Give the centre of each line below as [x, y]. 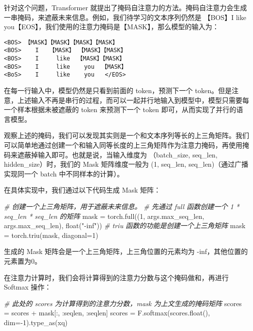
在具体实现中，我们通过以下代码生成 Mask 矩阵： [82, 190]
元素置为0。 [23, 261]
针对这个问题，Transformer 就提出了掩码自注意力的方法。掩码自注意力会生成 [126, 7]
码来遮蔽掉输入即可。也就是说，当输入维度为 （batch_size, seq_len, [111, 154]
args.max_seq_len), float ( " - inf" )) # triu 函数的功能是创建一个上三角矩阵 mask [125, 225]
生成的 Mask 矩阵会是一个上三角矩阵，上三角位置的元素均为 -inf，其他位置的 [126, 251]
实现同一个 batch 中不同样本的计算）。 [64, 173]
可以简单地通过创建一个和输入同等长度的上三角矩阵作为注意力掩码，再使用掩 [126, 145]
